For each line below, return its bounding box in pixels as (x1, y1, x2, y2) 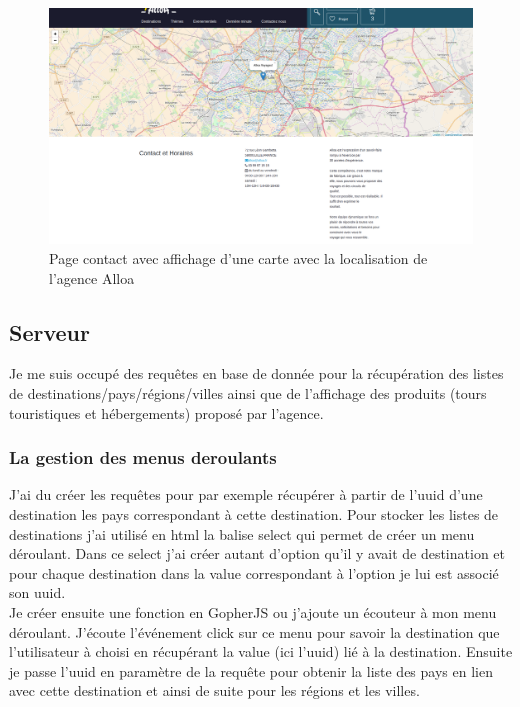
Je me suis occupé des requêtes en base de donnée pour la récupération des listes (9, 363, 504, 384)
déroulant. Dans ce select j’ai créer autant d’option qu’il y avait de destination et (9, 543, 505, 564)
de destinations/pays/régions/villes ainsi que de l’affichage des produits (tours (9, 383, 487, 403)
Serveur (9, 316, 90, 347)
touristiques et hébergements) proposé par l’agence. (9, 402, 324, 423)
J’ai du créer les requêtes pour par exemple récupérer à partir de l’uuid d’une (9, 484, 483, 505)
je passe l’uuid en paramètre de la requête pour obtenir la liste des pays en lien (9, 660, 493, 681)
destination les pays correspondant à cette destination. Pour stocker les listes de (9, 504, 499, 524)
